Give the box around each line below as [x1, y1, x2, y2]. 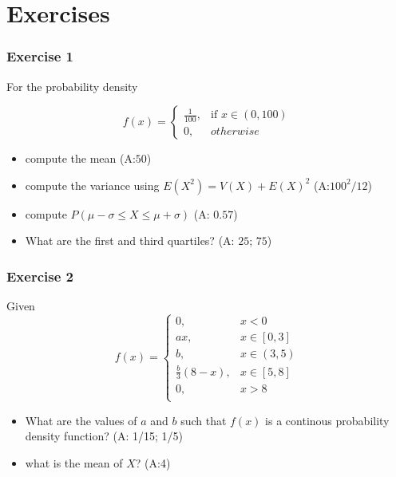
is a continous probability [265, 412, 390, 428]
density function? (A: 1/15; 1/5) [25, 428, 184, 444]
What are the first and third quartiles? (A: [25, 232, 235, 249]
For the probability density [6, 77, 138, 94]
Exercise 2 [6, 266, 73, 286]
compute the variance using [25, 176, 160, 193]
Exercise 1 [6, 46, 73, 66]
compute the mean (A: [25, 150, 136, 167]
